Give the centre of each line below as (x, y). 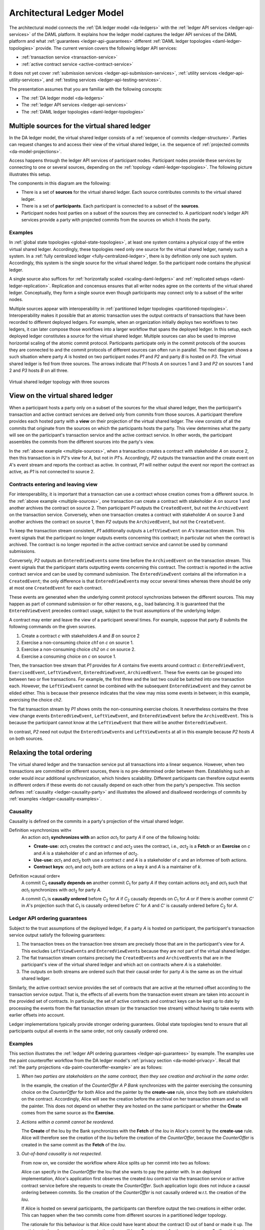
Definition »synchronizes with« (40, 830)
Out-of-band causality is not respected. (62, 1154)
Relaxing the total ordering (51, 753)
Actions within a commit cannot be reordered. (68, 1122)
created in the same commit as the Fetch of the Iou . (74, 1144)
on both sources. (26, 738)
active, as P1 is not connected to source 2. (52, 472)
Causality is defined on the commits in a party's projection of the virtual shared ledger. (96, 821)
